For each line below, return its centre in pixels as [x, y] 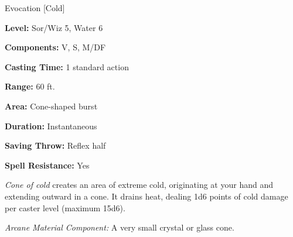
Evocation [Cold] [35, 8]
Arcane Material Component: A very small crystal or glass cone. [120, 227]
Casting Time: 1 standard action [67, 66]
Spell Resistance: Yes [47, 165]
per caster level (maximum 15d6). [65, 207]
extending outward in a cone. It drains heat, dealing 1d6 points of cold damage [146, 196]
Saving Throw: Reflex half [55, 145]
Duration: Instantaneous [51, 126]
